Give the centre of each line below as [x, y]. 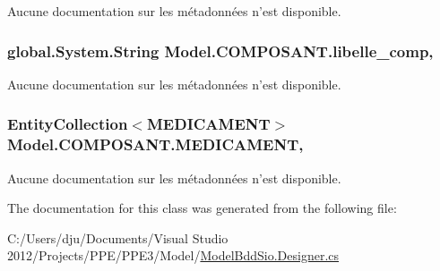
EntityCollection [68, 124]
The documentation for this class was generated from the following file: [202, 208]
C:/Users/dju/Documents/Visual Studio [118, 237]
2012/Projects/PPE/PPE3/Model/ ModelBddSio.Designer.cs [173, 255]
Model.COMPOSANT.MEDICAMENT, [155, 144]
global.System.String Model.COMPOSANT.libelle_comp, [220, 51]
